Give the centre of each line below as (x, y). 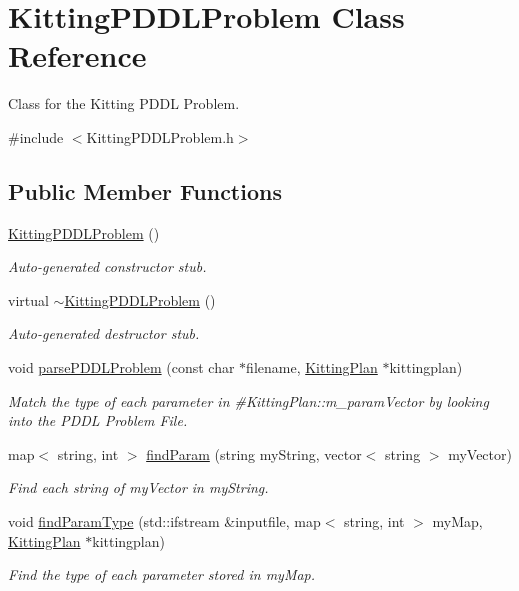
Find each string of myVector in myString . (138, 487)
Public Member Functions (145, 190)
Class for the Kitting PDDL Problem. (124, 103)
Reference (77, 55)
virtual (28, 299)
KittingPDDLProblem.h (160, 136)
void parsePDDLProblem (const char (121, 367)
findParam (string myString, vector (254, 453)
